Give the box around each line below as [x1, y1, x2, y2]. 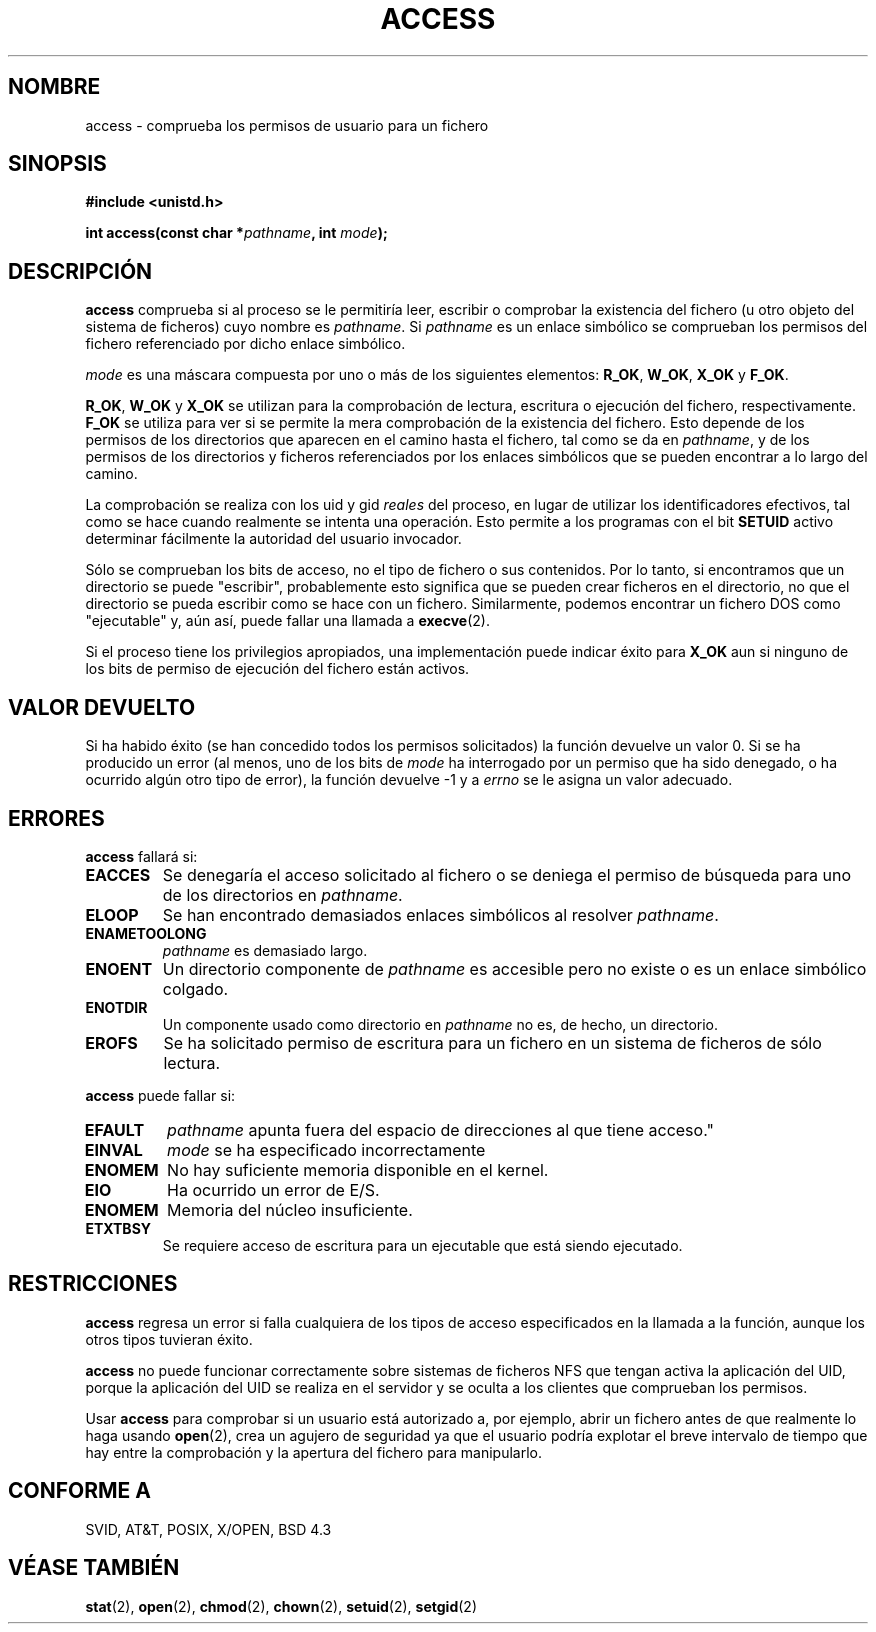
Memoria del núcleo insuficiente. [167, 1199, 413, 1220]
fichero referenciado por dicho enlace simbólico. [85, 335, 406, 353]
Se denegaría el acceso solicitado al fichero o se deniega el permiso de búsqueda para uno [162, 864, 852, 885]
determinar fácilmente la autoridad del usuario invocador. [85, 530, 462, 548]
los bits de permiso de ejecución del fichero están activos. [85, 660, 470, 678]
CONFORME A [8, 1478, 151, 1504]
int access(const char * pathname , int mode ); [85, 224, 388, 242]
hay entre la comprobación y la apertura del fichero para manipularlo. [85, 1443, 542, 1461]
